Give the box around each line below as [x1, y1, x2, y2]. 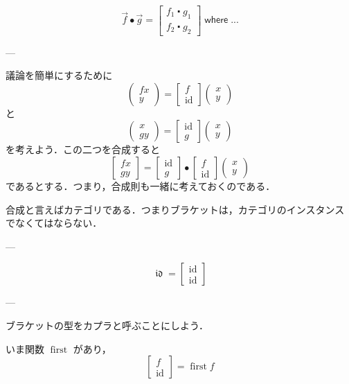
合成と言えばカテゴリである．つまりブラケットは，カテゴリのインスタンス [6, 202, 345, 216]
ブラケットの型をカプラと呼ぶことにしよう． [6, 318, 208, 332]
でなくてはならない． [6, 216, 102, 230]
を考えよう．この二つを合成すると [6, 142, 160, 157]
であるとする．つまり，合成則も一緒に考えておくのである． [6, 179, 276, 193]
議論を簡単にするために [6, 68, 113, 82]
